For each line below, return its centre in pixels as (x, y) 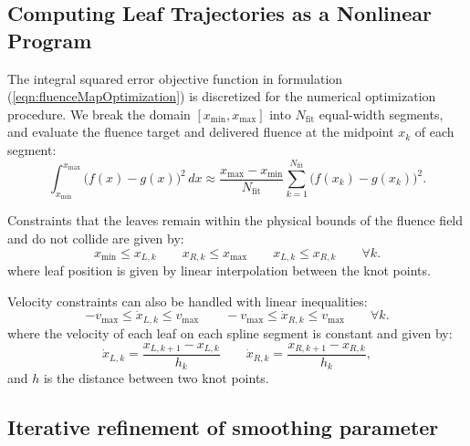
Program (50, 40)
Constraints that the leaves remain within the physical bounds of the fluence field (235, 220)
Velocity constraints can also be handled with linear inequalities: (188, 301)
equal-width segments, (381, 114)
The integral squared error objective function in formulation (175, 78)
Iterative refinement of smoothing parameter (223, 427)
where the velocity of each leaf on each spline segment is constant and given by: (230, 332)
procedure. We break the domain (99, 114)
